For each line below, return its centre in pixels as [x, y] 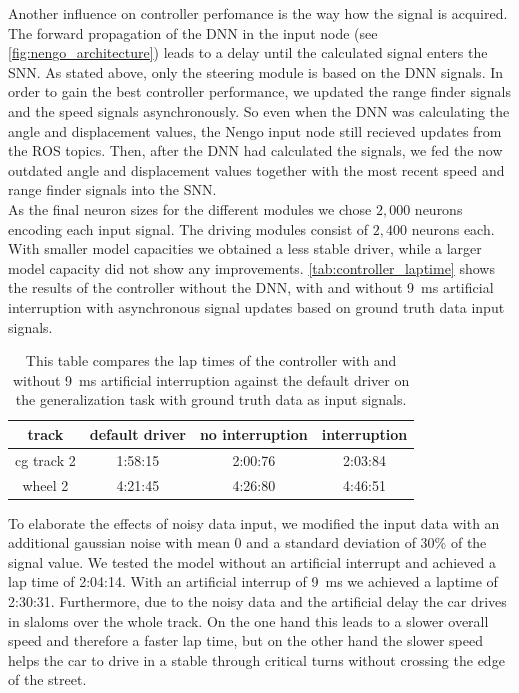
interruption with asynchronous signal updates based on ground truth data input [256, 306]
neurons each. [453, 228]
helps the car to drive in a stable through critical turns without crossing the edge [256, 659]
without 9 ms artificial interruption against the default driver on [211, 379]
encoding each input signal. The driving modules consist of [188, 228]
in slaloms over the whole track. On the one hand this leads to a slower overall [248, 620]
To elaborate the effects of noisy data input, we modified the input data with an [254, 522]
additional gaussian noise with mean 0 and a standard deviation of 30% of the [247, 542]
